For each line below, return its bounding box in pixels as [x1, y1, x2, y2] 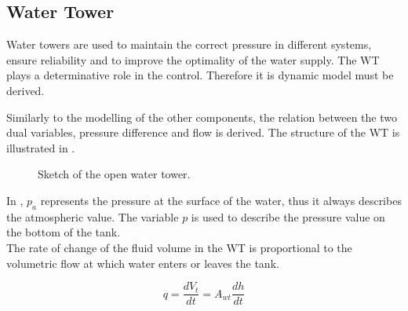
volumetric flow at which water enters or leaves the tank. [6, 254, 279, 271]
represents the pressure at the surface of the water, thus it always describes [40, 192, 402, 208]
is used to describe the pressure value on [191, 208, 385, 225]
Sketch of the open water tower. [38, 166, 191, 182]
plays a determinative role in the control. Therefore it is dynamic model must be [6, 67, 394, 83]
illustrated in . [6, 139, 75, 155]
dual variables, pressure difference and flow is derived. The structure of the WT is [6, 124, 400, 141]
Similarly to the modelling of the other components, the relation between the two [6, 108, 397, 125]
